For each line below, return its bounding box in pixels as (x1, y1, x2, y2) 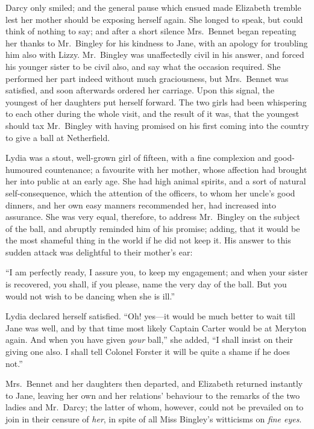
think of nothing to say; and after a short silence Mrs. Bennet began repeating (5, 25, 297, 37)
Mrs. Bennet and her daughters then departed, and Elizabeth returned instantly (5, 377, 303, 390)
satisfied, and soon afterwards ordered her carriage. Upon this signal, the (5, 84, 275, 96)
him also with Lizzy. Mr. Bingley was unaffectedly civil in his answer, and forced (5, 48, 304, 61)
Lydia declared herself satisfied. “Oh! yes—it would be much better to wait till (5, 310, 295, 322)
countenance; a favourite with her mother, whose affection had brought (45, 163, 307, 175)
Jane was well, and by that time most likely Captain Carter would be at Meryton (5, 321, 307, 334)
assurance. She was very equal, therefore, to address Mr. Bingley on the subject (5, 210, 300, 223)
